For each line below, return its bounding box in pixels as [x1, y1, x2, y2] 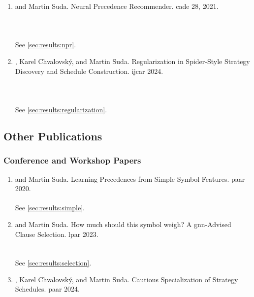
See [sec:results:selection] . [15, 258, 92, 268]
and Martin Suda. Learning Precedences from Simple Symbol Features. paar [15, 173, 245, 184]
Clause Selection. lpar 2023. [15, 229, 98, 239]
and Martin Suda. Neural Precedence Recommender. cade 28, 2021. [15, 1, 219, 11]
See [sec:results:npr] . [15, 39, 76, 50]
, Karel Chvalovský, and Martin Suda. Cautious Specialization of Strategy [15, 274, 238, 284]
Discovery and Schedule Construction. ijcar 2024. [15, 66, 163, 76]
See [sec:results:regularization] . [15, 104, 107, 114]
